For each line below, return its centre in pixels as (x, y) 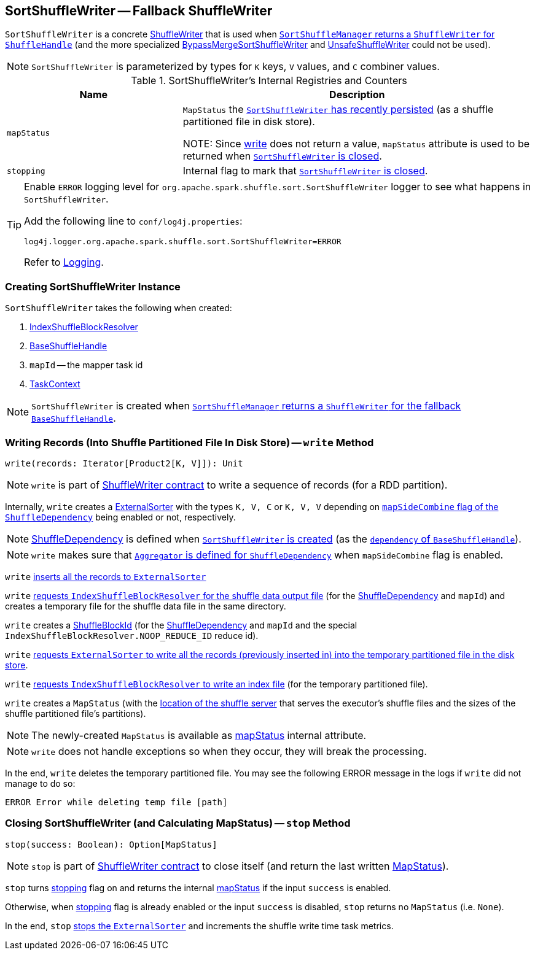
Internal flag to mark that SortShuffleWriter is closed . (305, 171)
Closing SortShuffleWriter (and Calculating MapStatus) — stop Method (178, 823)
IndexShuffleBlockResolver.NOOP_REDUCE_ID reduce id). (132, 635)
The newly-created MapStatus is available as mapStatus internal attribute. (199, 735)
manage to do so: (40, 783)
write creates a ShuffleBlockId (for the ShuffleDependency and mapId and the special (181, 625)
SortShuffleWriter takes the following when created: (119, 308)
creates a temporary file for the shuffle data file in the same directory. (146, 606)
